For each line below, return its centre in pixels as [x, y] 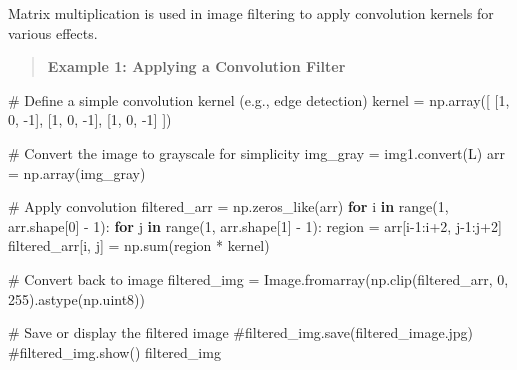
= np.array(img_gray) [77, 172]
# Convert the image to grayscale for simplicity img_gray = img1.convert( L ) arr [256, 152]
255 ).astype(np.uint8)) [77, 298]
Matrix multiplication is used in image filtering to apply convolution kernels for [251, 13]
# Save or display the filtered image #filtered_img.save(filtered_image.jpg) [241, 332]
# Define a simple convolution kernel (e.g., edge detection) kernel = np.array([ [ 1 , [259, 99]
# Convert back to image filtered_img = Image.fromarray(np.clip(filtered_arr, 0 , [258, 278]
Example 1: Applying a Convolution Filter [196, 66]
